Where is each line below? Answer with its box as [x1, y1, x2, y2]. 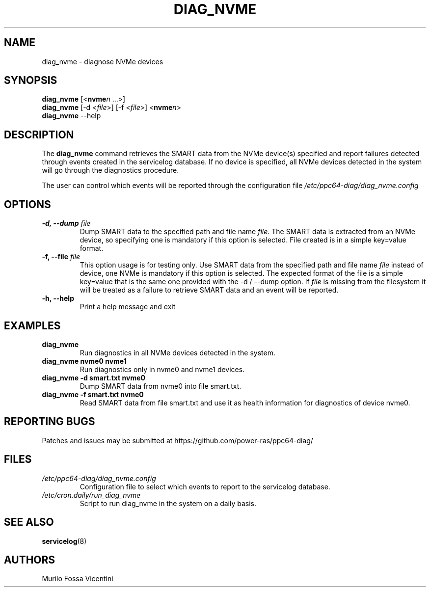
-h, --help [42, 294, 74, 303]
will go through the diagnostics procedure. [42, 166, 179, 175]
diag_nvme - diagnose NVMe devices [42, 57, 163, 66]
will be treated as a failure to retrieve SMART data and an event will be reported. [80, 286, 339, 295]
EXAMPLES [4, 319, 61, 332]
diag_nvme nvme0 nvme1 [42, 356, 127, 365]
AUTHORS [4, 553, 55, 566]
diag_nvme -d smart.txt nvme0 [42, 373, 145, 382]
